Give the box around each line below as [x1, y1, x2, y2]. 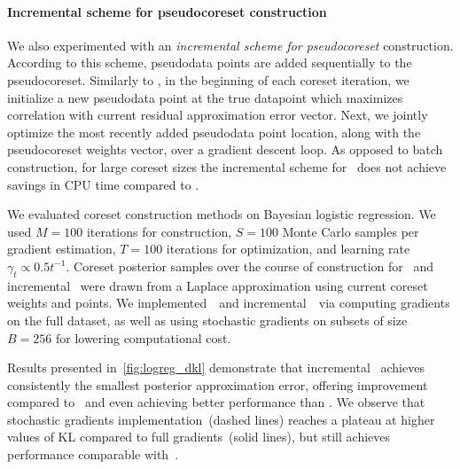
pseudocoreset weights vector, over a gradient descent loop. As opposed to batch [7, 140, 443, 159]
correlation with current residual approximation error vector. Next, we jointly [7, 106, 428, 124]
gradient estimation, [7, 239, 116, 258]
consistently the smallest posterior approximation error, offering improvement [7, 375, 428, 394]
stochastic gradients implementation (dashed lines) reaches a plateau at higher [7, 410, 435, 428]
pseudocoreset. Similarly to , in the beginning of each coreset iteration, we [7, 70, 409, 89]
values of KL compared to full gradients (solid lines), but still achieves [7, 427, 391, 446]
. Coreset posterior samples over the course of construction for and [66, 256, 434, 275]
